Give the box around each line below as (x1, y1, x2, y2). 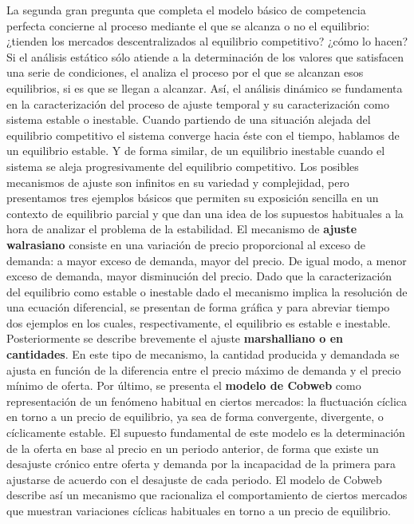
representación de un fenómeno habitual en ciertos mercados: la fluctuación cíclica (6, 392, 408, 409)
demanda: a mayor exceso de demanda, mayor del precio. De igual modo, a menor (6, 252, 407, 268)
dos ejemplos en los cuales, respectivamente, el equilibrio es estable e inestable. (6, 314, 391, 331)
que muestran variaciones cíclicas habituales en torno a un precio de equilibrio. (6, 502, 391, 518)
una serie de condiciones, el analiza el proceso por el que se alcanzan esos (6, 64, 364, 81)
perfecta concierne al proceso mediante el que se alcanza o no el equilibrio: (6, 17, 370, 34)
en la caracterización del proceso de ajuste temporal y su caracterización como (6, 95, 389, 112)
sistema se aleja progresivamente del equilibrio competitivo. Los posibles (6, 157, 359, 174)
